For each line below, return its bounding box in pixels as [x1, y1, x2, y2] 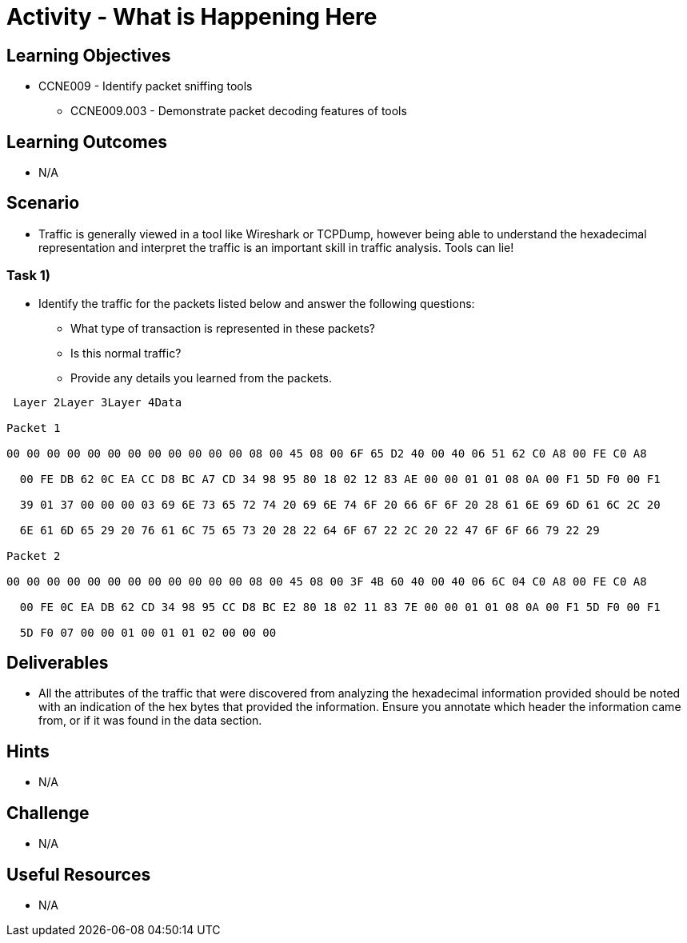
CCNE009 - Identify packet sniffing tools [38, 79, 253, 94]
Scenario [6, 193, 80, 214]
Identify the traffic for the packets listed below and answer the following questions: [38, 296, 475, 310]
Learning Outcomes [6, 131, 167, 152]
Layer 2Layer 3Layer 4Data [13, 395, 182, 409]
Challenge [6, 802, 90, 823]
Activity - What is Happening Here [6, 3, 377, 30]
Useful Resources [6, 864, 151, 885]
